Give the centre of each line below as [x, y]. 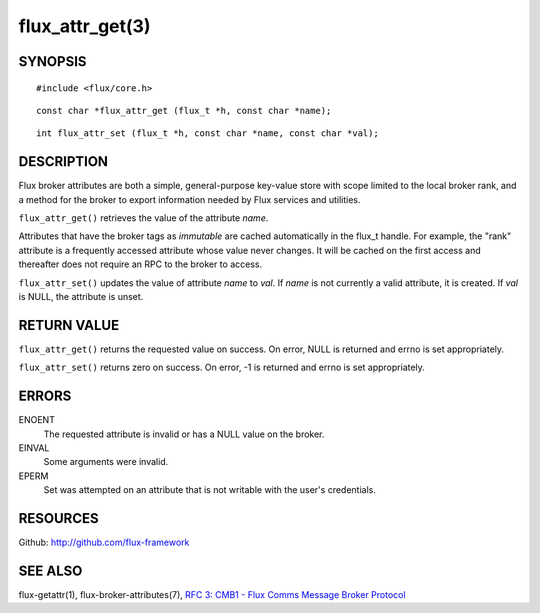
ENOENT [36, 420]
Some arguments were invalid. [106, 462]
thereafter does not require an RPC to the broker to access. [140, 264]
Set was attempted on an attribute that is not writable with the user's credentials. [210, 490]
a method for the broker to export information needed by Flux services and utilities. [189, 199]
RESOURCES [58, 518]
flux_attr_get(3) [84, 26]
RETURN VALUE [69, 325]
